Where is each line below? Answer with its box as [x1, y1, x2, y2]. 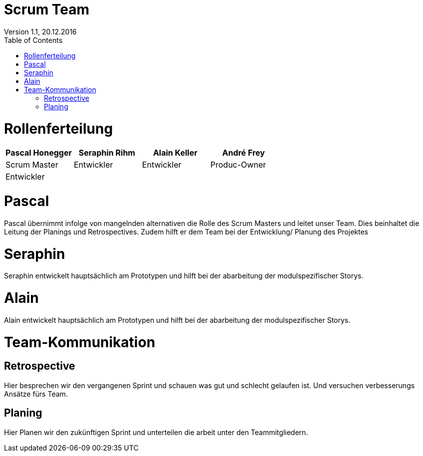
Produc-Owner [210, 160, 266, 170]
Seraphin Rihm [78, 148, 135, 158]
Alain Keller [153, 148, 198, 158]
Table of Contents [4, 35, 63, 44]
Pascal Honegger [5, 148, 72, 158]
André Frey [222, 148, 265, 158]
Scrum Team [4, 1, 90, 18]
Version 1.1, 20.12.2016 [4, 27, 77, 36]
